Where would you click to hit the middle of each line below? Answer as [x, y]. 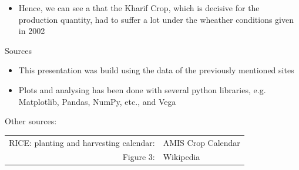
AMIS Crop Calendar [201, 142]
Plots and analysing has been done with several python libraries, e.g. [142, 89]
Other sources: [31, 121]
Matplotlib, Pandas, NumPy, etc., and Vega [97, 101]
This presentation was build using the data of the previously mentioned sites [156, 70]
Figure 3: [139, 157]
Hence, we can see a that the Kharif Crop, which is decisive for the [139, 8]
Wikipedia [182, 157]
